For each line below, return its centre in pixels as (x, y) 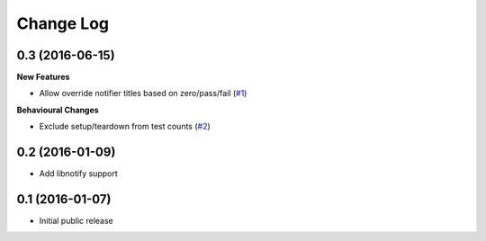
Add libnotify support (78, 174)
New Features (43, 77)
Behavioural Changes (58, 110)
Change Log (63, 23)
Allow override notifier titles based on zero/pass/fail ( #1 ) (143, 94)
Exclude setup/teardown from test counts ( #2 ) (125, 127)
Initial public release (76, 221)
